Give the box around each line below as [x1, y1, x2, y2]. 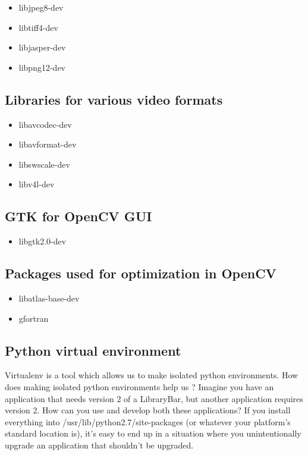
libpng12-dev [18, 61, 65, 73]
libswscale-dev [18, 158, 70, 170]
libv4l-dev [18, 178, 55, 190]
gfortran [18, 312, 49, 324]
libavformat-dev [18, 138, 77, 150]
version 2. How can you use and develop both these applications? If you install [5, 404, 291, 416]
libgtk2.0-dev [18, 235, 67, 247]
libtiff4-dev [18, 21, 58, 33]
